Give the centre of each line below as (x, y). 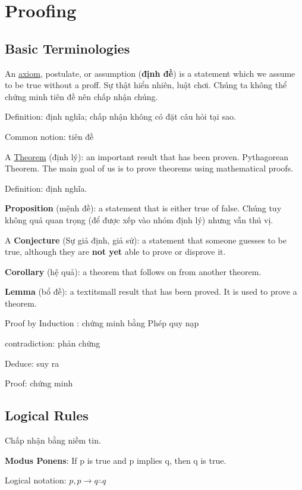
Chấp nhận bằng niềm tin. (53, 440)
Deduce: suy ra (32, 363)
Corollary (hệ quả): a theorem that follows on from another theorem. (133, 271)
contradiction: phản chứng (53, 343)
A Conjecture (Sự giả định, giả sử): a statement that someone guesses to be (146, 240)
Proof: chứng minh (39, 383)
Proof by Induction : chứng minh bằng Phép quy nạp (102, 323)
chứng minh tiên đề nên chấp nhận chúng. (81, 96)
